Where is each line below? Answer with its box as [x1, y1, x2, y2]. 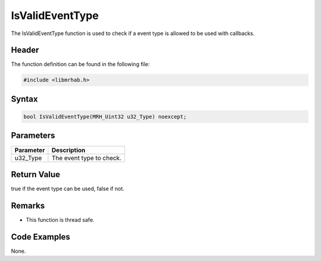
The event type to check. [51, 153, 122, 162]
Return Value [11, 169, 61, 180]
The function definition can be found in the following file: [11, 61, 150, 68]
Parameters [11, 131, 55, 141]
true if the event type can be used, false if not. [11, 185, 125, 193]
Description [51, 146, 86, 154]
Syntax [11, 94, 38, 104]
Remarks [11, 200, 45, 210]
